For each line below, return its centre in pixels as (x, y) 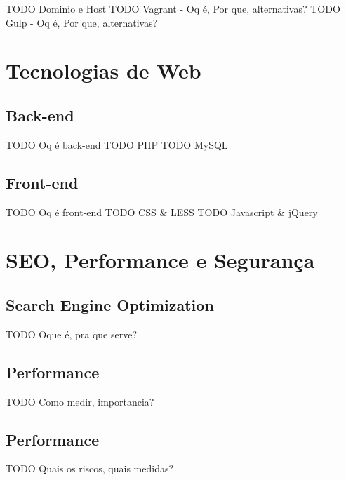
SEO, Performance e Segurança (160, 260)
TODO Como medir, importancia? (80, 401)
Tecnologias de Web (104, 71)
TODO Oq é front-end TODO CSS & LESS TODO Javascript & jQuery (162, 212)
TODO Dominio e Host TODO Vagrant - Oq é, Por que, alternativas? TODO (173, 8)
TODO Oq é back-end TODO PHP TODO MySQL (117, 144)
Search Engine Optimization (110, 304)
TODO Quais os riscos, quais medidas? (90, 468)
